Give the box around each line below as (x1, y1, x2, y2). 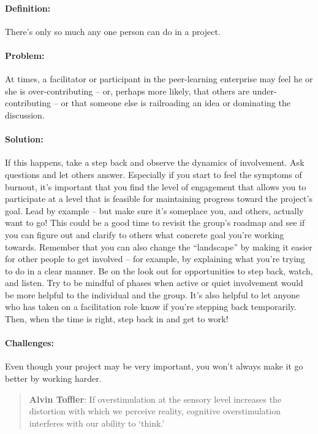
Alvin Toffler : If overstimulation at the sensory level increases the (29, 392, 282, 405)
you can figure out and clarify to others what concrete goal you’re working (5, 228, 284, 241)
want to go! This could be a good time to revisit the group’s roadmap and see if (5, 216, 305, 229)
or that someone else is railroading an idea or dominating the (61, 96, 290, 109)
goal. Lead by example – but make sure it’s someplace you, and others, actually (5, 204, 304, 217)
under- (252, 84, 277, 97)
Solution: (5, 133, 44, 145)
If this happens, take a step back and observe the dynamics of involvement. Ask (5, 156, 305, 169)
